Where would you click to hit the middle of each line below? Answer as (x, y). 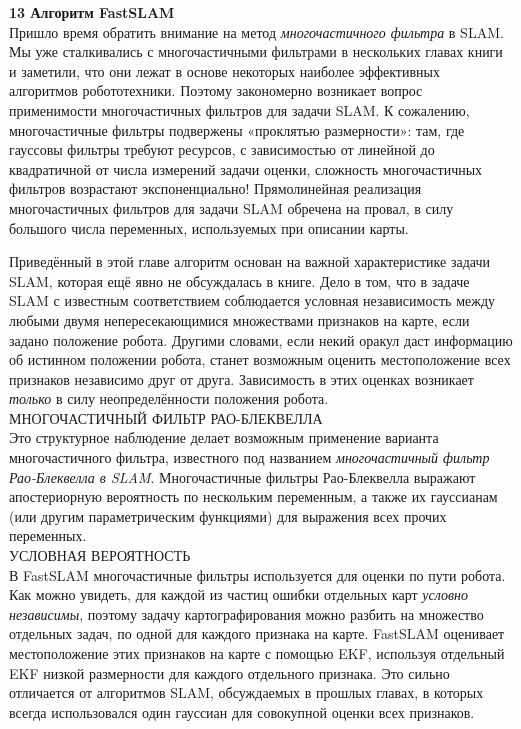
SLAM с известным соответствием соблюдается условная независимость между (252, 300)
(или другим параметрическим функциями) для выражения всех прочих (228, 515)
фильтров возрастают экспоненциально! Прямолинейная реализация (215, 188)
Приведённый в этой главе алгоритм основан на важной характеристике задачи (249, 261)
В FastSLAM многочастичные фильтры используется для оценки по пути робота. (257, 574)
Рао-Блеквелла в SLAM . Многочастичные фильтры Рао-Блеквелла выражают (242, 476)
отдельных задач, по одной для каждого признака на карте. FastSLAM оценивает (257, 633)
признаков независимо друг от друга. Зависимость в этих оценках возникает (241, 378)
